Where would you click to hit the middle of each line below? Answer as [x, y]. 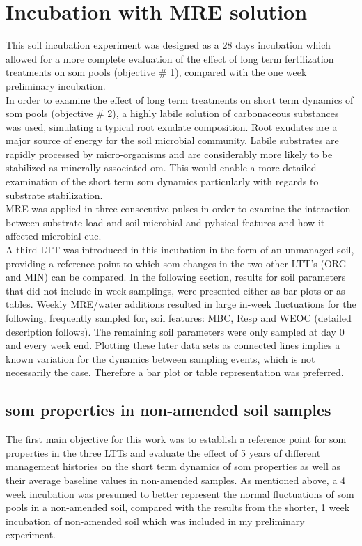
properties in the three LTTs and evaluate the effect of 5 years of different [163, 452]
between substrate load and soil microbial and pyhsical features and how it [165, 222]
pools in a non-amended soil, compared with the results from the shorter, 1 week [178, 507]
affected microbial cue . [54, 236]
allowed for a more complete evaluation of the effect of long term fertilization [170, 58]
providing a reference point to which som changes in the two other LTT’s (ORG [176, 263]
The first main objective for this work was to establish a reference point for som [176, 439]
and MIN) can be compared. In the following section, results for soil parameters [176, 277]
